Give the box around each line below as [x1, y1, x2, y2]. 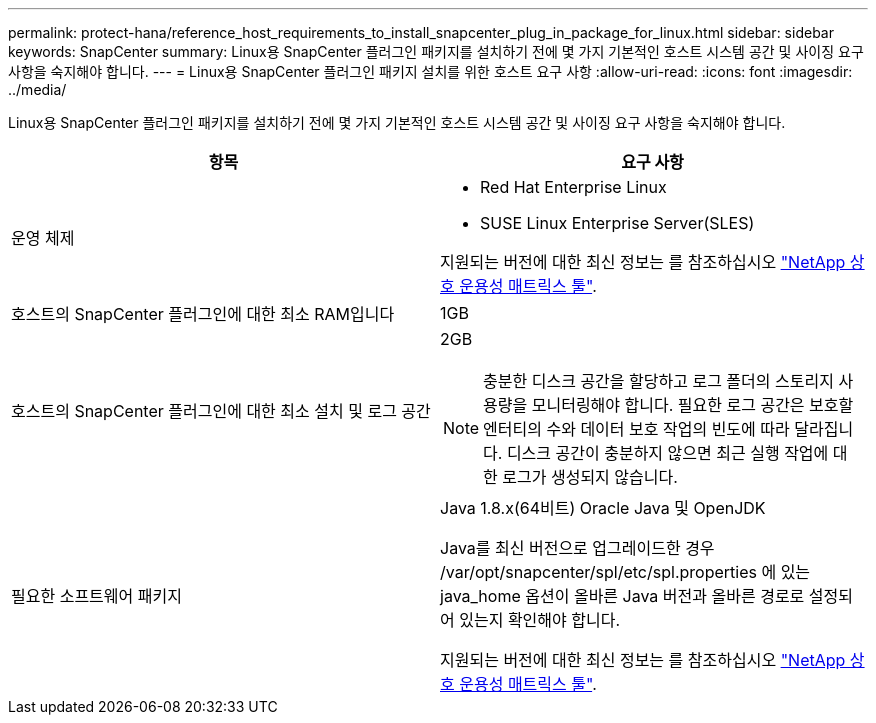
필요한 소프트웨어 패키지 [11, 586, 182, 606]
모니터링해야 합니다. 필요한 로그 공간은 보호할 [531, 395, 854, 415]
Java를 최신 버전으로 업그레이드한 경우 [440, 538, 715, 558]
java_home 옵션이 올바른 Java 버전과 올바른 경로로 [440, 586, 805, 606]
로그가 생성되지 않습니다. [502, 467, 678, 487]
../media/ [8, 81, 67, 98]
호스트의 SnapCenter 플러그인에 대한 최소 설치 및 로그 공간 [11, 401, 431, 421]
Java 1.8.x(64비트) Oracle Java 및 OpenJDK [440, 498, 766, 518]
